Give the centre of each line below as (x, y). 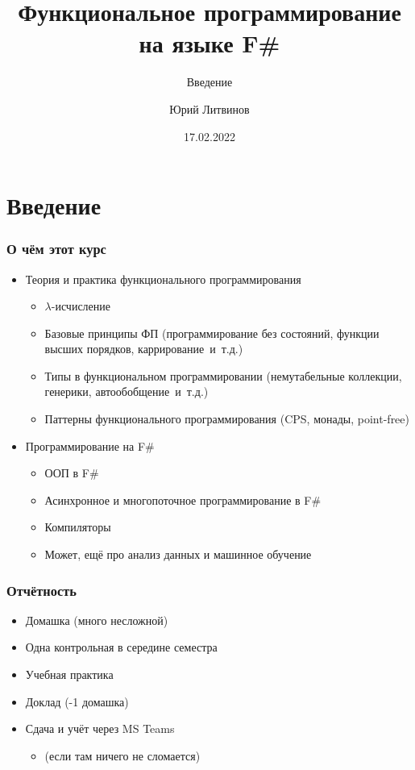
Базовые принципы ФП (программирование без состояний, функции (212, 333)
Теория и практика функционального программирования (163, 279)
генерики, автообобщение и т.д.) (127, 391)
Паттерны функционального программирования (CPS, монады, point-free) (227, 419)
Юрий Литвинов (210, 108)
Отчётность (41, 590)
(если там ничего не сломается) (122, 755)
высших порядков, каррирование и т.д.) (144, 349)
